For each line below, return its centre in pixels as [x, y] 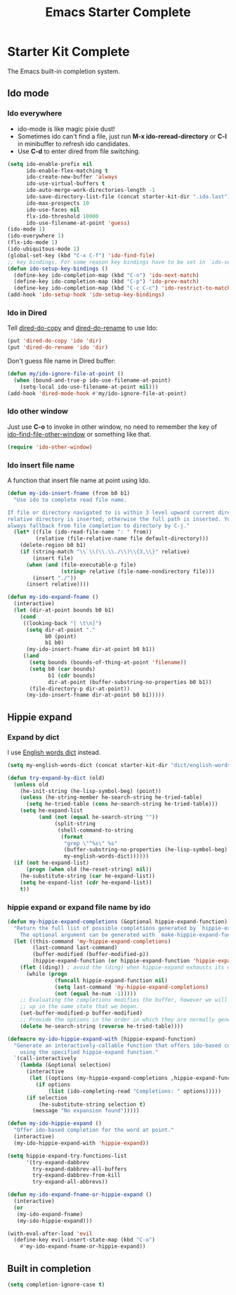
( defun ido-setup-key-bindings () [58, 269]
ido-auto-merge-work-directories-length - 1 [91, 191]
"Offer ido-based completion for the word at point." [94, 1130]
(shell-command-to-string [95, 830]
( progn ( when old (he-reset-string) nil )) [89, 870]
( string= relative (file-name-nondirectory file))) [138, 571]
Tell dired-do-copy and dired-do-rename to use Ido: [83, 328]
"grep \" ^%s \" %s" [91, 843]
